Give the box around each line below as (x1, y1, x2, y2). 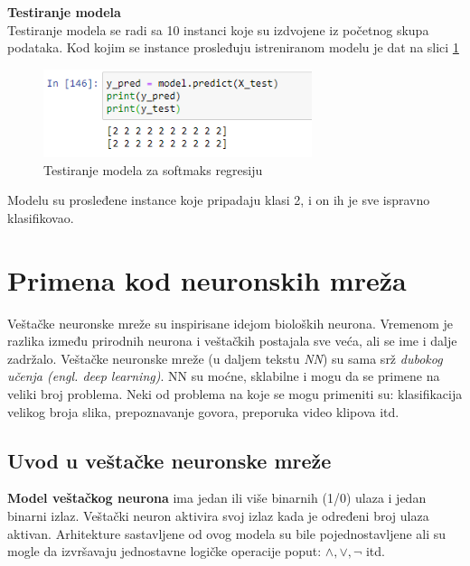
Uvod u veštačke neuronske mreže (7, 446, 332, 474)
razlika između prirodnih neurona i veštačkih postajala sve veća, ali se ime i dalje (7, 331, 457, 350)
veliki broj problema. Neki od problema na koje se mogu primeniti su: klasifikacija (7, 384, 463, 403)
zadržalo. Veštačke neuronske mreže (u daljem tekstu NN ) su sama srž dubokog (7, 348, 443, 367)
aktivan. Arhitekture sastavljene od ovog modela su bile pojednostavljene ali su (7, 524, 446, 543)
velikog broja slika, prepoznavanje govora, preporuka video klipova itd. (7, 402, 399, 421)
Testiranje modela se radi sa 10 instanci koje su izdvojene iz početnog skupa (7, 20, 429, 39)
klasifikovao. (7, 208, 74, 227)
